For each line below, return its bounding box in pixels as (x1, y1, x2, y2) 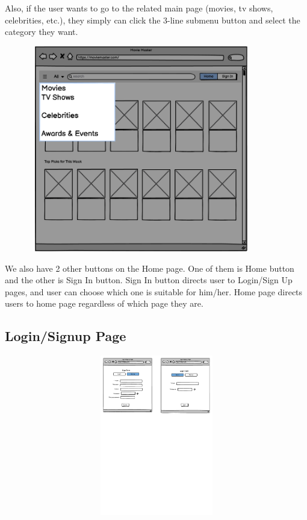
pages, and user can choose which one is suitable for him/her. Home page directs (5, 285, 303, 298)
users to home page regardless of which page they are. (5, 297, 203, 310)
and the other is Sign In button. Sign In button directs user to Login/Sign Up (5, 274, 293, 286)
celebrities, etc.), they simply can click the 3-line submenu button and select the (5, 13, 300, 26)
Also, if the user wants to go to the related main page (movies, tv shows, (5, 2, 273, 14)
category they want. (5, 25, 78, 38)
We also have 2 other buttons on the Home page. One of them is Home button (5, 262, 294, 274)
